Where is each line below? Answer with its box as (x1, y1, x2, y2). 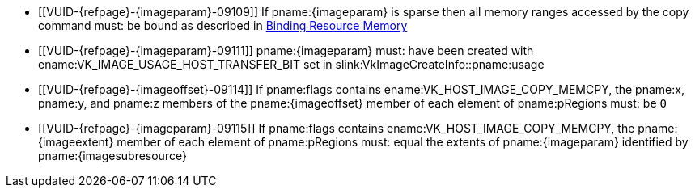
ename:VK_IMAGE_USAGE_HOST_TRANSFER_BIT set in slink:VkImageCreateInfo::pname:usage (38, 57, 545, 71)
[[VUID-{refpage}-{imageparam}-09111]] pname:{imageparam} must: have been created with (38, 44, 534, 57)
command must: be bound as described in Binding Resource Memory (38, 19, 408, 32)
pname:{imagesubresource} (38, 149, 187, 162)
